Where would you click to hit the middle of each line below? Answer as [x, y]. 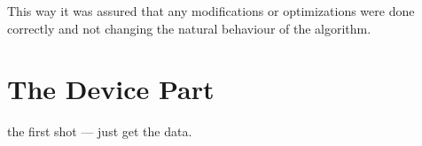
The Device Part [111, 89]
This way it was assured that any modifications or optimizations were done [211, 11]
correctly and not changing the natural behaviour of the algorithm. [189, 28]
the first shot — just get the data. [100, 131]
